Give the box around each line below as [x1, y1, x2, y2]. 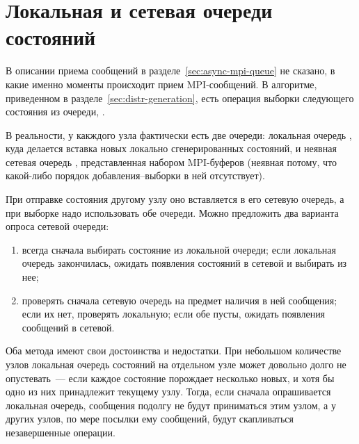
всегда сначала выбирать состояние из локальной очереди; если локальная [22, 242, 337, 256]
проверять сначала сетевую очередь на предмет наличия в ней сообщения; [22, 293, 337, 307]
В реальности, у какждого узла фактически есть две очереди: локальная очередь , [6, 127, 352, 142]
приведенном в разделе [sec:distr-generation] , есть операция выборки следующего [6, 90, 354, 105]
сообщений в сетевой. [22, 320, 115, 334]
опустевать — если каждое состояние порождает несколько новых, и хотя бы [6, 370, 335, 385]
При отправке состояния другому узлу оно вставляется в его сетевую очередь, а [6, 192, 344, 206]
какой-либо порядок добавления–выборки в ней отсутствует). [6, 168, 265, 183]
